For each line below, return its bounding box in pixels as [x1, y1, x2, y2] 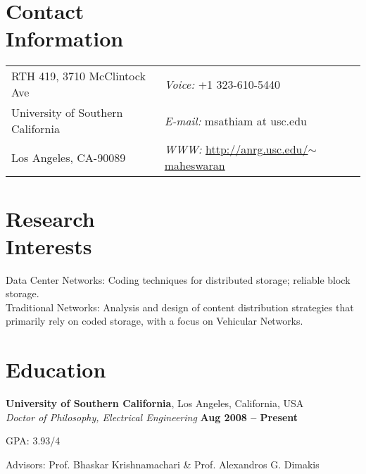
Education [6, 355, 106, 384]
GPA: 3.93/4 [6, 433, 61, 448]
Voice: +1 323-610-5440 [164, 75, 281, 92]
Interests [6, 231, 92, 260]
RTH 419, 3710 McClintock [11, 68, 146, 85]
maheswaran [164, 157, 225, 174]
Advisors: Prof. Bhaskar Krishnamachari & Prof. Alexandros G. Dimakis [6, 456, 320, 471]
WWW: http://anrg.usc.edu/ [164, 141, 308, 158]
